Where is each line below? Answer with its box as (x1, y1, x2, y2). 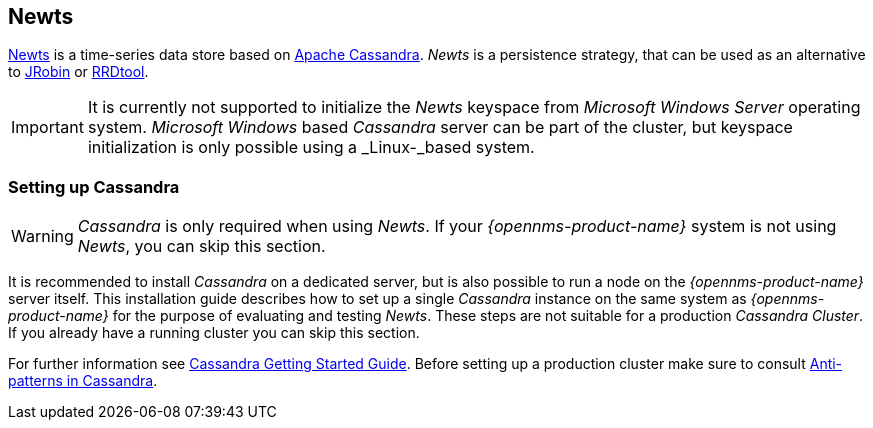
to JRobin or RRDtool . (8, 63, 149, 81)
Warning (11, 226, 74, 247)
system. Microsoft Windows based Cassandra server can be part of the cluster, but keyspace (87, 117, 793, 138)
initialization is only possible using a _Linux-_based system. (87, 137, 535, 158)
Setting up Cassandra (8, 176, 180, 197)
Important (11, 117, 84, 138)
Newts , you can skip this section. (77, 236, 326, 257)
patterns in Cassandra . (8, 372, 158, 390)
